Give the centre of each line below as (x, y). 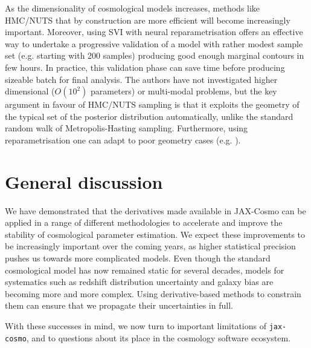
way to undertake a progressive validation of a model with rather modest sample (154, 43)
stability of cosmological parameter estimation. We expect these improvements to (155, 234)
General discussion (84, 181)
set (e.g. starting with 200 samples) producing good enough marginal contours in (155, 55)
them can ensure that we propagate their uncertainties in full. (119, 305)
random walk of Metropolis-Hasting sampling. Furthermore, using (127, 128)
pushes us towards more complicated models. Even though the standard (138, 258)
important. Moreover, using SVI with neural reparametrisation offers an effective (154, 32)
